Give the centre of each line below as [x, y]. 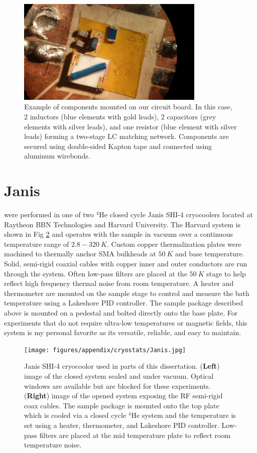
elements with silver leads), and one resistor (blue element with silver [131, 126]
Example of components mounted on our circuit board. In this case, [128, 107]
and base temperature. [210, 254]
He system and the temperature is [183, 415]
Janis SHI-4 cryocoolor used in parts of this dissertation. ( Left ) [122, 366]
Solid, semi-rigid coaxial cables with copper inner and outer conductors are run [126, 264]
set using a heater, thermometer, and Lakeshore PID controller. [122, 425]
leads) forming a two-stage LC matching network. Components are [126, 136]
